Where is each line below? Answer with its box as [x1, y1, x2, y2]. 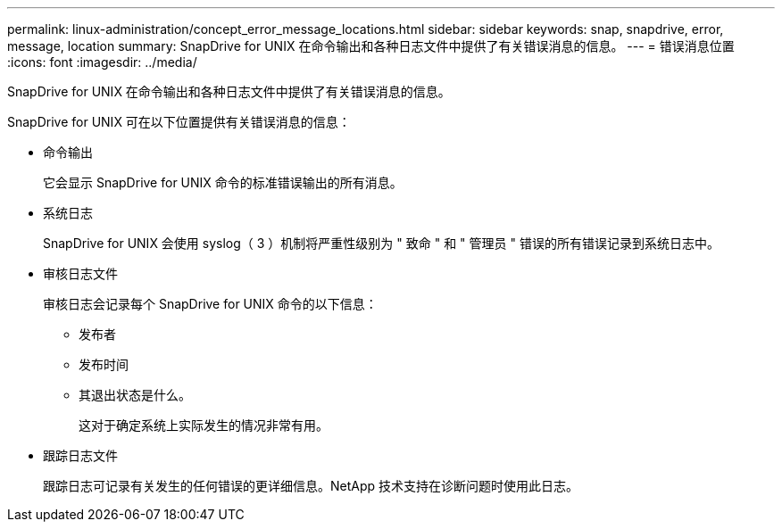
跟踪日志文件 [43, 448, 118, 463]
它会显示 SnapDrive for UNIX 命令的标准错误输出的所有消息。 [43, 175, 403, 190]
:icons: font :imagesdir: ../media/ [7, 54, 197, 70]
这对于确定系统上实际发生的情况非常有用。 [79, 417, 329, 433]
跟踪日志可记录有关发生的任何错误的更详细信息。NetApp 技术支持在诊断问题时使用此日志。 [43, 478, 579, 493]
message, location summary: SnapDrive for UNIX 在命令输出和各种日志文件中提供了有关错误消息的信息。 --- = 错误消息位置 [7, 38, 735, 54]
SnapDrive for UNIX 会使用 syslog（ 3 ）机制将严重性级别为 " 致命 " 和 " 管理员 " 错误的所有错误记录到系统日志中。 [43, 236, 720, 251]
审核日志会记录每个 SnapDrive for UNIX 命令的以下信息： [43, 296, 378, 311]
